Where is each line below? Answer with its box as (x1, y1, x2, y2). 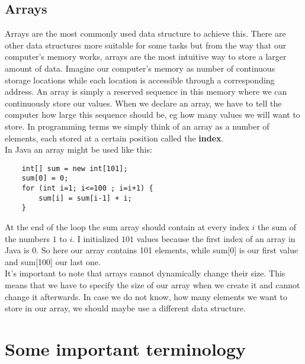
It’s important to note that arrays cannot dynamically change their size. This (5, 267, 285, 279)
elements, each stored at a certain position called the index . (5, 131, 224, 144)
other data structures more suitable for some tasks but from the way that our (5, 38, 287, 51)
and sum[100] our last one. (5, 255, 101, 268)
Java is (5, 244, 30, 256)
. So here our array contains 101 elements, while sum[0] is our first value (36, 244, 298, 256)
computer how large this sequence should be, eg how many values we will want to (5, 108, 300, 121)
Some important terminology (5, 336, 246, 360)
